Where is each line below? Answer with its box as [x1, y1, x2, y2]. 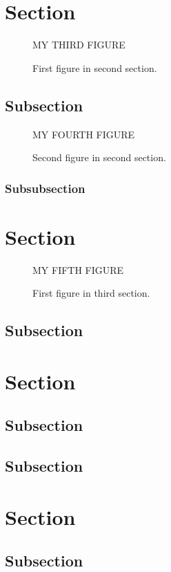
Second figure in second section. [32, 150, 166, 165]
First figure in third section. [32, 286, 150, 300]
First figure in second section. [32, 60, 157, 75]
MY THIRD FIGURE [32, 37, 125, 52]
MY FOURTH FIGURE [32, 127, 135, 141]
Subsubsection [5, 179, 85, 196]
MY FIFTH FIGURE [32, 262, 124, 277]
